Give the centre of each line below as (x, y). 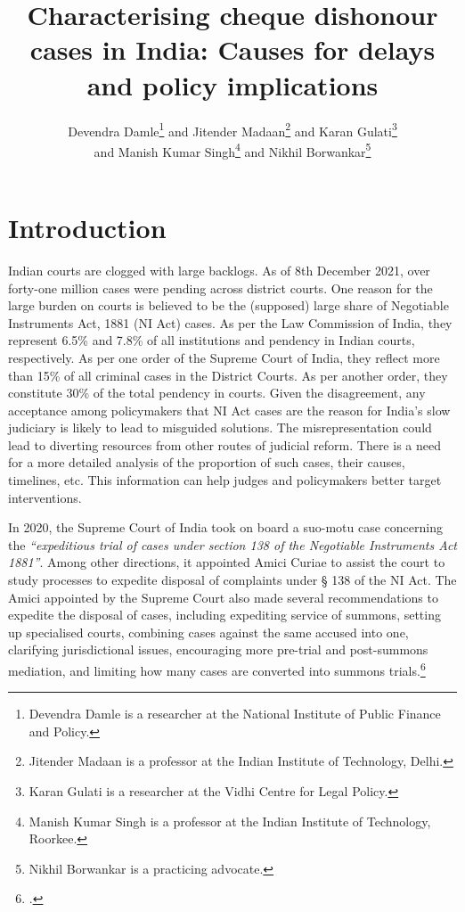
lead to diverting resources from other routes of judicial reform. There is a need (224, 444)
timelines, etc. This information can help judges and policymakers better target (225, 480)
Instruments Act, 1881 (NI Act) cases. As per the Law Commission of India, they (230, 322)
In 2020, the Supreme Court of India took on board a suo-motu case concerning (225, 527)
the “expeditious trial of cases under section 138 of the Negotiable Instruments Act (232, 544)
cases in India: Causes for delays (232, 49)
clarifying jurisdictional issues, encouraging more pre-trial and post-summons (218, 649)
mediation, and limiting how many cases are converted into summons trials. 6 (217, 669)
